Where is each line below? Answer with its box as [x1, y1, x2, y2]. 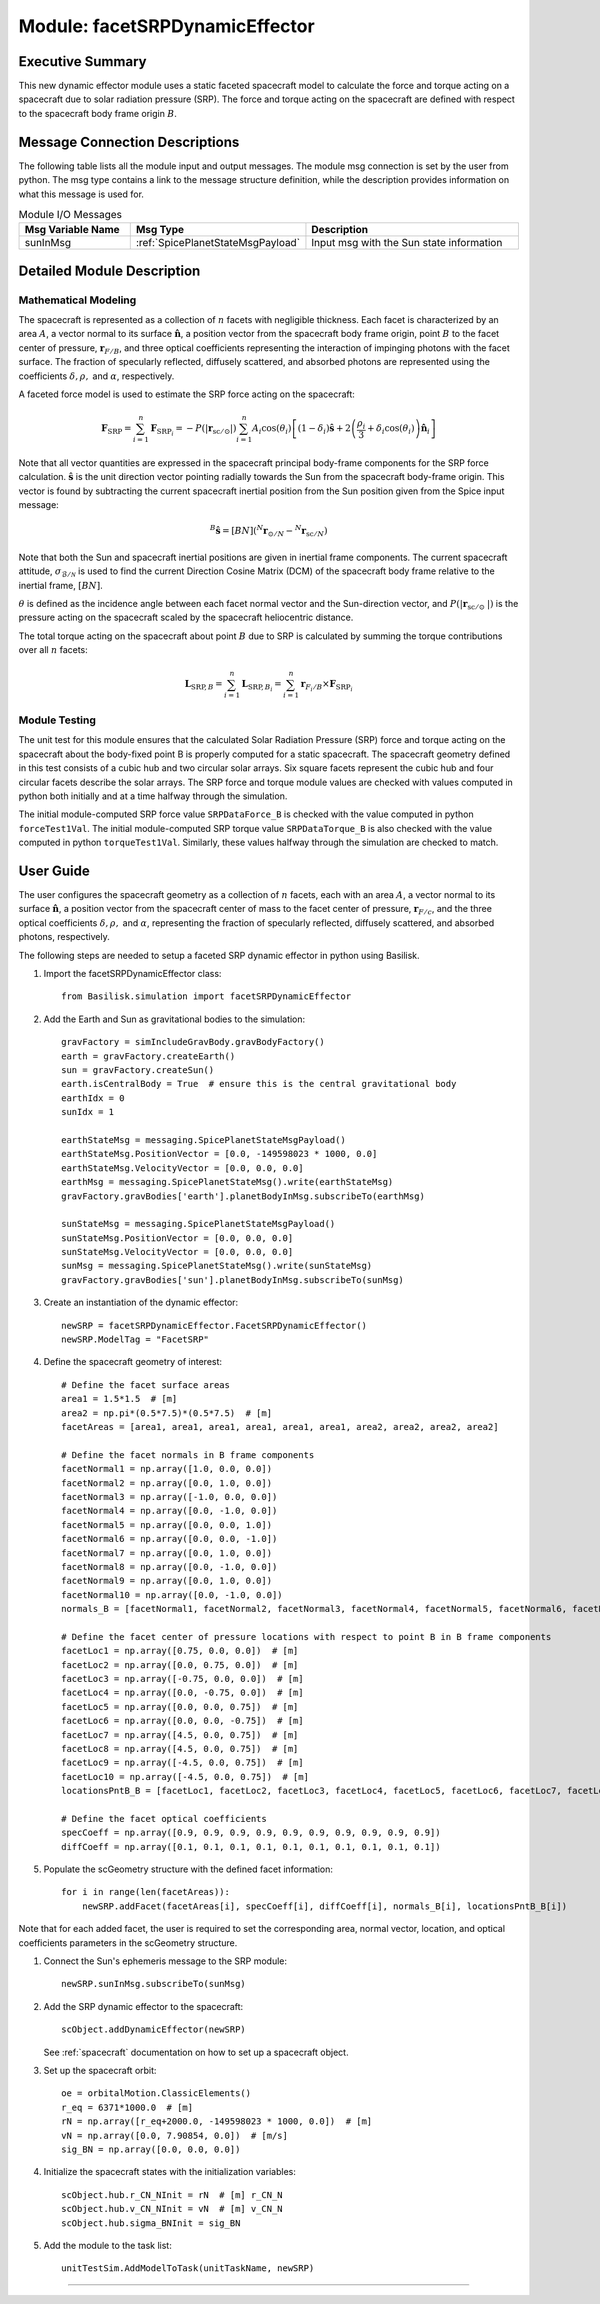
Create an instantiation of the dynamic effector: [43, 1296, 239, 1309]
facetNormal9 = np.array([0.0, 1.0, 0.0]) [61, 1575, 273, 1587]
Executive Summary [18, 53, 147, 70]
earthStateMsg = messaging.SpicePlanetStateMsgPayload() [61, 1134, 347, 1145]
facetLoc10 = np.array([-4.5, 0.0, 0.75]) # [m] [61, 1771, 310, 1782]
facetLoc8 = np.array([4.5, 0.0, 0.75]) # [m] [61, 1743, 299, 1754]
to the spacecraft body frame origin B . [18, 107, 177, 119]
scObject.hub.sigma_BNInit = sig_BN [61, 2217, 241, 2229]
